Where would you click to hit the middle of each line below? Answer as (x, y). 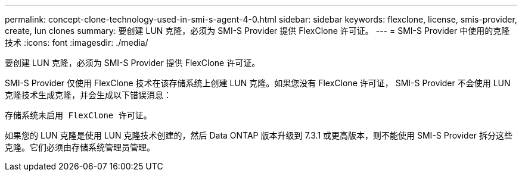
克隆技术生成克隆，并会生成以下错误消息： (88, 95)
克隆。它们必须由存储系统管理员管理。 (80, 147)
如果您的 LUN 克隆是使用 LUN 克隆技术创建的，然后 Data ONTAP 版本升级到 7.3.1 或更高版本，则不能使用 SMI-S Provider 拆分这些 (259, 135)
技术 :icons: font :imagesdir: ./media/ (77, 43)
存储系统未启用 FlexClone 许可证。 (78, 115)
